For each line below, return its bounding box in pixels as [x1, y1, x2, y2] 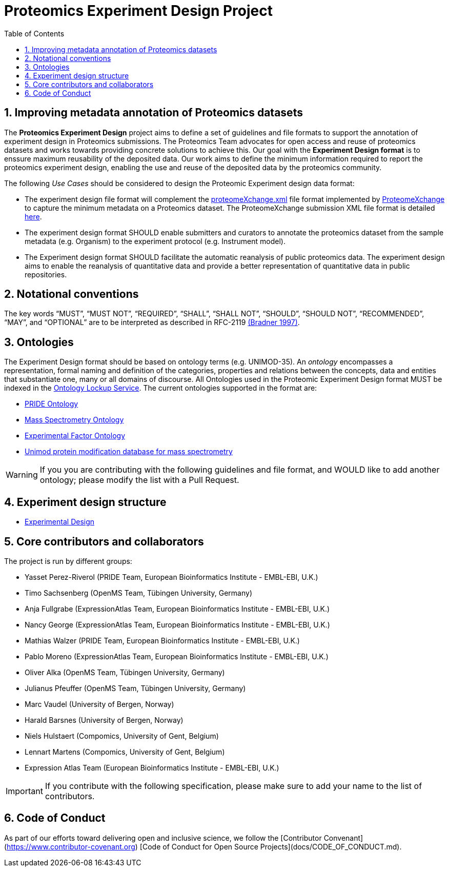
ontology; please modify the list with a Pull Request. [39, 475, 239, 485]
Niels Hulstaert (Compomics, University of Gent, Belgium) [25, 731, 219, 740]
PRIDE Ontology [25, 399, 78, 409]
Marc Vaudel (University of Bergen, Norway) [25, 699, 174, 708]
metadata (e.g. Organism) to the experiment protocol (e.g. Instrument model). [25, 236, 285, 246]
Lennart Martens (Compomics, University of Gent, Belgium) [25, 747, 225, 756]
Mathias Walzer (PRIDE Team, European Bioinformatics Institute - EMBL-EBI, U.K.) [25, 636, 300, 645]
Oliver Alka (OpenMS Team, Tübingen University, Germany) [25, 667, 225, 677]
